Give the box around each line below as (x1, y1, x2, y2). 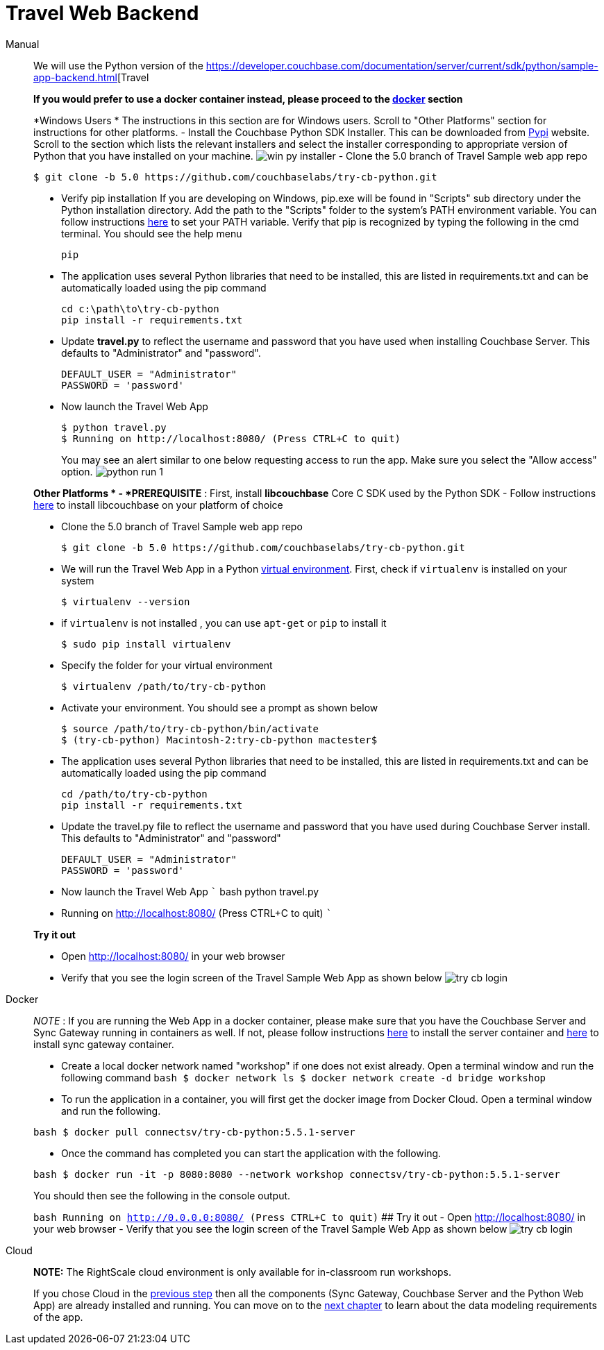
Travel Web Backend (6, 1, 199, 25)
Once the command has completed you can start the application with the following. (61, 1147, 442, 1159)
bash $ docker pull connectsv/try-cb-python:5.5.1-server (33, 1126, 355, 1138)
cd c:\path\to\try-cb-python (61, 303, 219, 314)
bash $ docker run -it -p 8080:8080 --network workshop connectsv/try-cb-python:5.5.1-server (33, 1168, 560, 1180)
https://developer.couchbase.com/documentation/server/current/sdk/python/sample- (205, 59, 598, 71)
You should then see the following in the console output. (33, 1189, 291, 1201)
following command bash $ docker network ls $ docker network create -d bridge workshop (61, 1071, 546, 1083)
